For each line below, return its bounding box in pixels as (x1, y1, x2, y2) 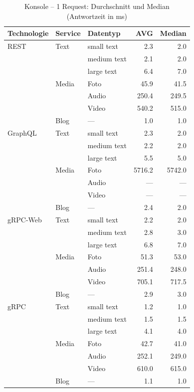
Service (55, 28, 81, 38)
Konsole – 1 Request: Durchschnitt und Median (24, 1, 170, 11)
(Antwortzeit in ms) (66, 10, 128, 21)
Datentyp (87, 28, 121, 38)
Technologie (7, 28, 49, 38)
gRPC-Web (7, 214, 42, 224)
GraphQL (7, 127, 37, 138)
